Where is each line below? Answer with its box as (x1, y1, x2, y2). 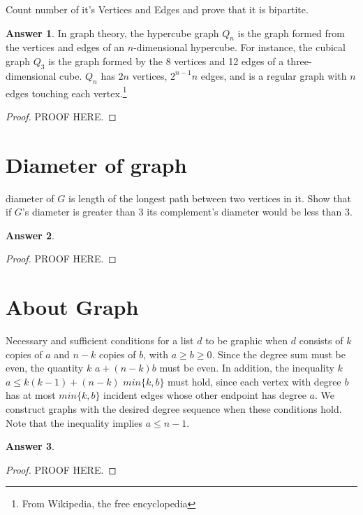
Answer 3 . (6, 439, 54, 453)
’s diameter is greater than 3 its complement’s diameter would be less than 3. (22, 204, 353, 219)
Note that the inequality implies (6, 415, 143, 430)
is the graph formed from (237, 25, 345, 40)
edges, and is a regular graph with (200, 68, 347, 83)
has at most (6, 388, 56, 402)
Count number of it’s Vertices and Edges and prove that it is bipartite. (6, 2, 309, 16)
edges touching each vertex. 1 (6, 83, 127, 100)
